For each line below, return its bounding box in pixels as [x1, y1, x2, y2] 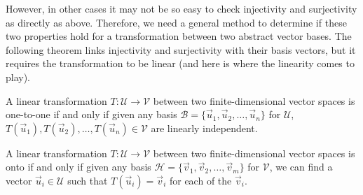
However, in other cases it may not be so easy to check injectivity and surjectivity [6, 1, 357, 15]
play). [6, 69, 31, 84]
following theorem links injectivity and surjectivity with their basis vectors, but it [6, 42, 356, 57]
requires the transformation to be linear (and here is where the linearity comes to [6, 56, 355, 71]
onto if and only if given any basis [6, 159, 151, 174]
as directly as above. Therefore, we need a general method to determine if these [6, 15, 347, 29]
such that [67, 173, 108, 187]
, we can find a [269, 159, 333, 174]
